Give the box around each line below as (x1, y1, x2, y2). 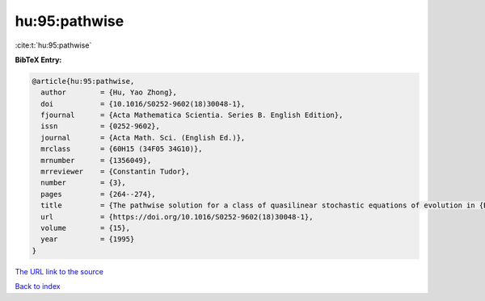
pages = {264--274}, (40, 190, 157, 199)
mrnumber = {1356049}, (40, 156, 152, 165)
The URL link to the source (15, 266, 104, 276)
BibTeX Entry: (15, 55, 62, 65)
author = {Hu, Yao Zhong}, (40, 88, 178, 97)
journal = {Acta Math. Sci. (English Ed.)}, (40, 133, 246, 142)
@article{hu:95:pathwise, (32, 77, 135, 86)
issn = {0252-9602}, (40, 122, 161, 131)
